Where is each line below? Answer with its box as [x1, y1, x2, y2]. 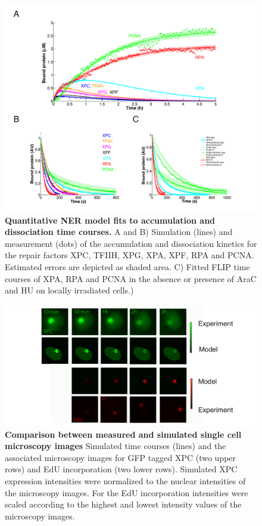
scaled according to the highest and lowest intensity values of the [5, 498, 242, 510]
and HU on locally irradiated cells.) [5, 284, 134, 296]
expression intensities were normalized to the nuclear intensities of [5, 475, 246, 487]
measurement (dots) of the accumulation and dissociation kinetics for [5, 237, 257, 249]
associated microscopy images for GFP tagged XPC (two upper [5, 451, 236, 463]
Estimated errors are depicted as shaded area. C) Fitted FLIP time [5, 260, 250, 273]
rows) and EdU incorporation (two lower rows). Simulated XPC [5, 463, 238, 475]
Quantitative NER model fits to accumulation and [5, 214, 216, 226]
